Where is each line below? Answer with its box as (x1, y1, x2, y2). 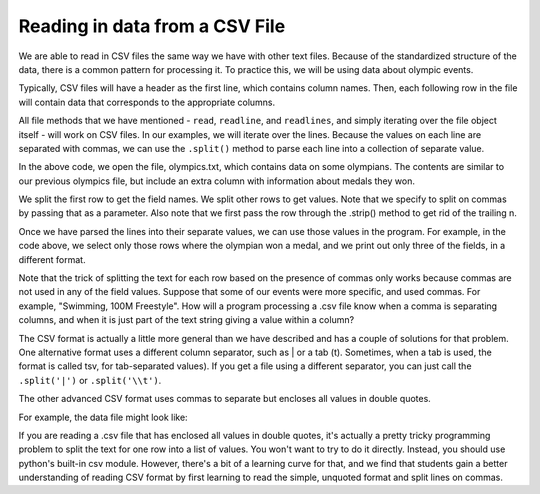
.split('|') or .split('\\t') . (18, 374, 162, 386)
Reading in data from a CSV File (18, 15, 286, 37)
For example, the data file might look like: (18, 411, 189, 423)
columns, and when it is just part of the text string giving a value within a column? (18, 314, 355, 326)
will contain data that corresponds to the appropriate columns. (18, 96, 276, 108)
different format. (18, 253, 86, 265)
